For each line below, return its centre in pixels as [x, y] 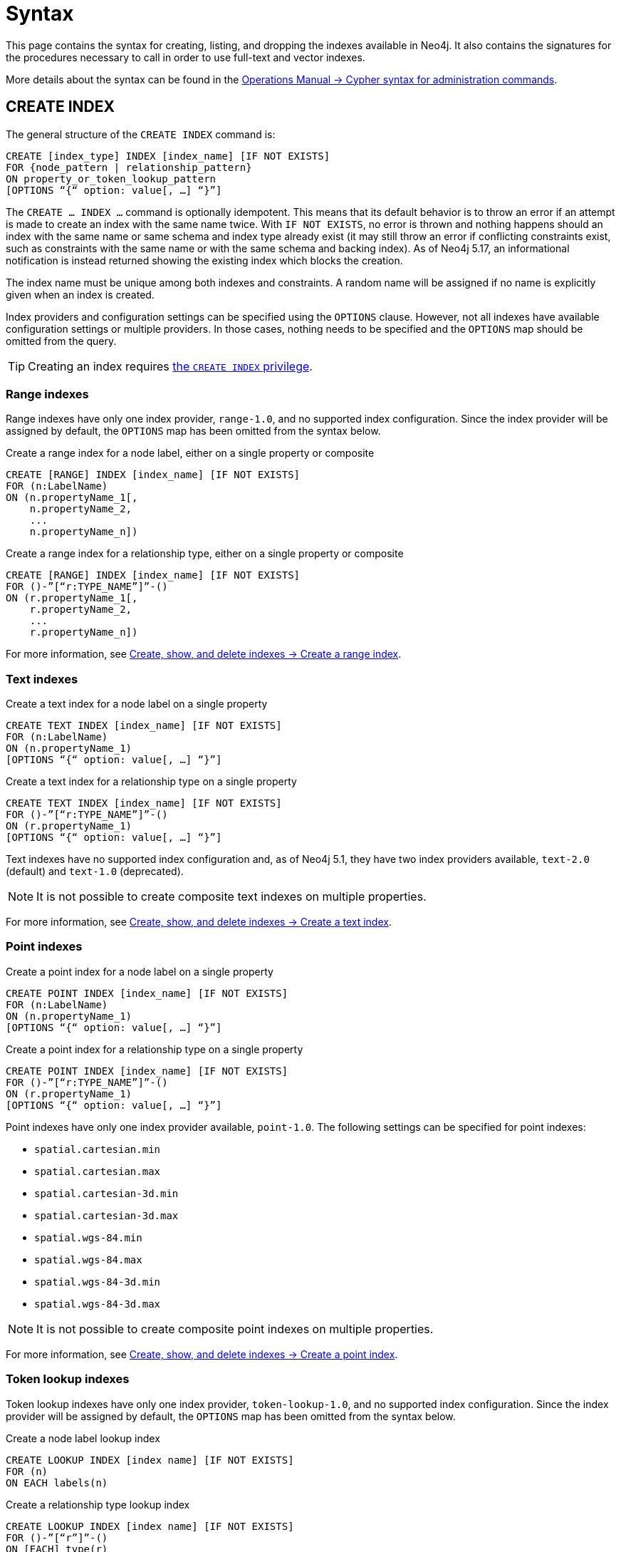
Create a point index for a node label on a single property [140, 971]
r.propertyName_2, [81, 610]
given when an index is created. [80, 294]
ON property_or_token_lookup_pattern [111, 179]
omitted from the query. [61, 341]
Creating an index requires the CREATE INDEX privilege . [170, 366]
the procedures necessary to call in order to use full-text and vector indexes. [186, 57]
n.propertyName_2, [81, 509]
